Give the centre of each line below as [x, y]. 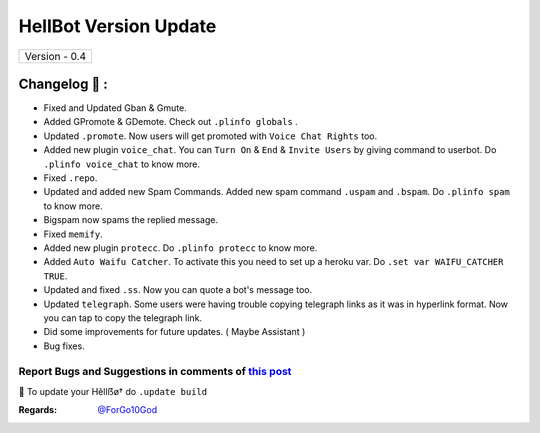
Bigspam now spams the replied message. [131, 220]
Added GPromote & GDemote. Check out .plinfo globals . [171, 122]
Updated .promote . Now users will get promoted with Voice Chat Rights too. [210, 136]
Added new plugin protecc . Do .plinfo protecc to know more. [180, 247]
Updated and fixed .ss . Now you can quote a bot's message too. [178, 290]
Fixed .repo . [70, 178]
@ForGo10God [127, 410]
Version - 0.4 [55, 56]
